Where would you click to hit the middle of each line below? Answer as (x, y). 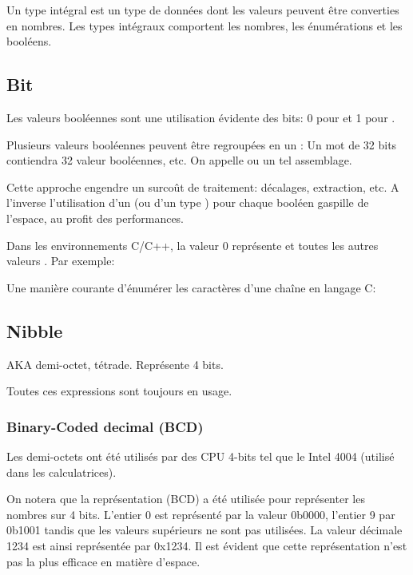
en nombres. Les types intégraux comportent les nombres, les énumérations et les (205, 25)
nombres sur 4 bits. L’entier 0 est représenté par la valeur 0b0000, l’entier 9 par (201, 514)
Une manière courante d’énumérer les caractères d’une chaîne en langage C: (191, 287)
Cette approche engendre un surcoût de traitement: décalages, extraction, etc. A (203, 186)
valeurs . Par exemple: (61, 261)
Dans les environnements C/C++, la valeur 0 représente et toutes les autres (193, 245)
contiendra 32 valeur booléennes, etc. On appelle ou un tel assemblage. (179, 160)
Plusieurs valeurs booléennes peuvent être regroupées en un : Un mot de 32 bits (202, 144)
